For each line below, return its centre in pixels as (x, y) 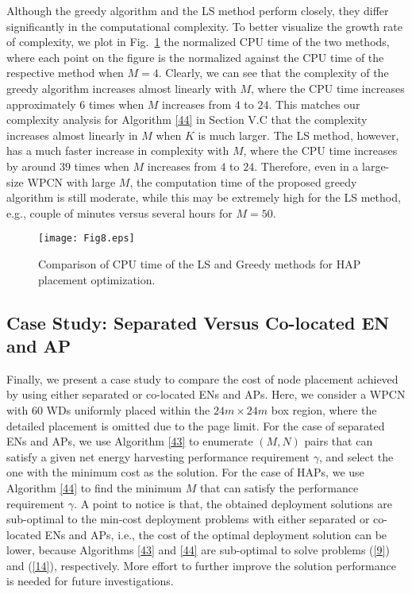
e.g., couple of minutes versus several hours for (119, 212)
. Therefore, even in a (306, 166)
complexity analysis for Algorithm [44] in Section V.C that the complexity (187, 120)
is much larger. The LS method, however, (298, 135)
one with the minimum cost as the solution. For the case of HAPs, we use (185, 472)
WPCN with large (71, 181)
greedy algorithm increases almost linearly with (121, 88)
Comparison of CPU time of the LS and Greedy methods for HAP (200, 263)
